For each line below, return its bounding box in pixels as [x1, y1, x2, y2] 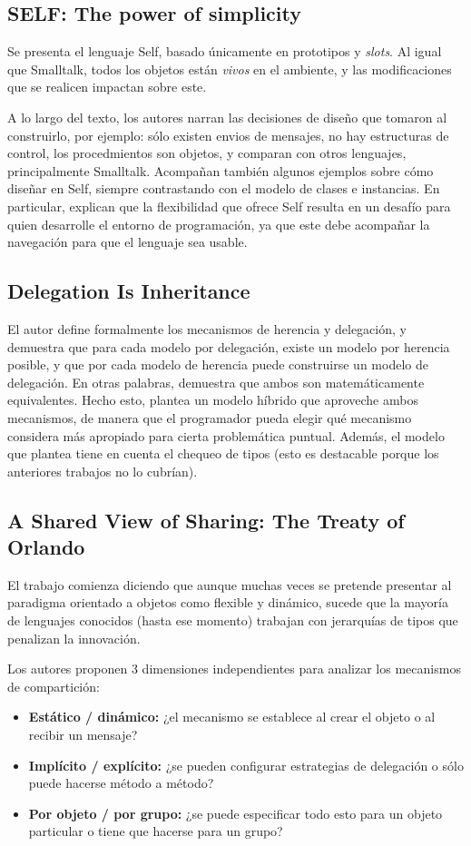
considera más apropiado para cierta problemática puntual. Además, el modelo [7, 426, 445, 445]
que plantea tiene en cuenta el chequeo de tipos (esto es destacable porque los [7, 444, 439, 463]
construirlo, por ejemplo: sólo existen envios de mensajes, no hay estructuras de [7, 125, 449, 144]
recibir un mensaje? [28, 725, 138, 744]
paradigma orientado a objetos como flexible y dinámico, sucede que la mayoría [7, 593, 448, 612]
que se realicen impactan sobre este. [7, 77, 207, 96]
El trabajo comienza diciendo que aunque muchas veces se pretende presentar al [7, 575, 452, 594]
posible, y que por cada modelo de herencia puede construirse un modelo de [7, 355, 428, 374]
